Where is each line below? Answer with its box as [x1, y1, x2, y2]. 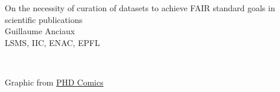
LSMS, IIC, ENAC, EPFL [5, 36, 100, 48]
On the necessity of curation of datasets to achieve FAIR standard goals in [5, 2, 275, 14]
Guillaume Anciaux [5, 25, 75, 37]
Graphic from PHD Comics [5, 75, 104, 88]
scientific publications [5, 13, 83, 25]
